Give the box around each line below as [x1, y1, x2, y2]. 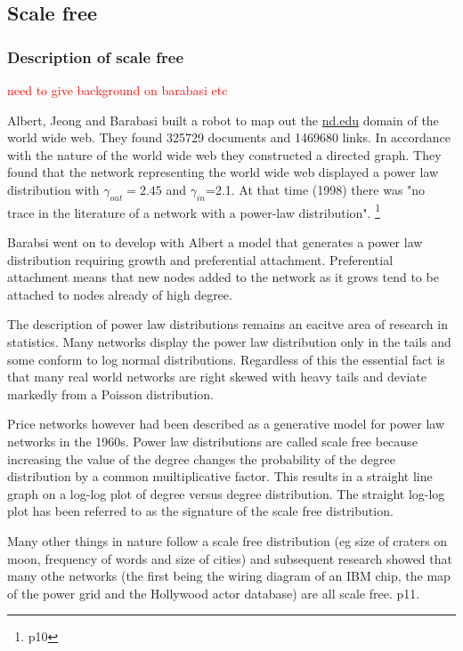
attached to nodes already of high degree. [7, 285, 232, 303]
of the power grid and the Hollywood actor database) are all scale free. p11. [7, 583, 420, 602]
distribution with [7, 180, 100, 198]
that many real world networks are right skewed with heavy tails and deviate [7, 367, 426, 386]
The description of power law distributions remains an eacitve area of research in [7, 315, 448, 334]
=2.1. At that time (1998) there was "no [206, 180, 426, 198]
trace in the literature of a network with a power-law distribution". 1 [7, 200, 380, 221]
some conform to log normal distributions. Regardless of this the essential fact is [7, 350, 445, 368]
